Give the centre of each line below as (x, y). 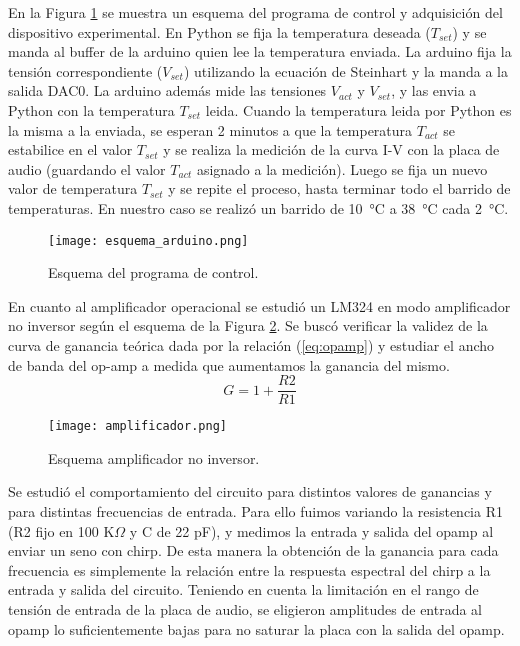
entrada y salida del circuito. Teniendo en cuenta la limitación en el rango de (243, 589)
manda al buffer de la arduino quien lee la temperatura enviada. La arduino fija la (260, 51)
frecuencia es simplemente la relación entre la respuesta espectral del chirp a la (249, 569)
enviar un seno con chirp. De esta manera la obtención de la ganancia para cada (253, 550)
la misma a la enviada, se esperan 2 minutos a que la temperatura (210, 129)
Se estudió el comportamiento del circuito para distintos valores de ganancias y (250, 491)
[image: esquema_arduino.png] (148, 240)
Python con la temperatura (91, 109)
